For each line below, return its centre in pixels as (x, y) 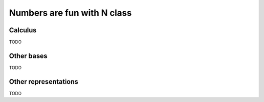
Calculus (23, 30)
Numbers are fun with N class (70, 13)
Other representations (44, 82)
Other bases (28, 56)
